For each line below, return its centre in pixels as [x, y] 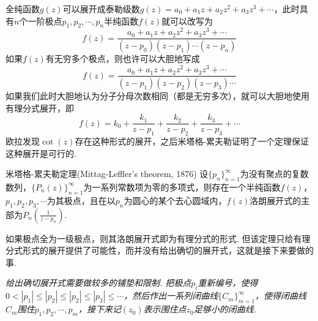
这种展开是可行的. [41, 153]
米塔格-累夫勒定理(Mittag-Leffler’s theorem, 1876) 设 [107, 174]
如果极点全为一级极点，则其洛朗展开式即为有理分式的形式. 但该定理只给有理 [158, 238]
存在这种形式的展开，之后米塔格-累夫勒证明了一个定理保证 [192, 141]
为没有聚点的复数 [274, 174]
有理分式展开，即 [40, 108]
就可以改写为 [187, 21]
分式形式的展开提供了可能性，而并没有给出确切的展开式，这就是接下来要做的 [160, 250]
